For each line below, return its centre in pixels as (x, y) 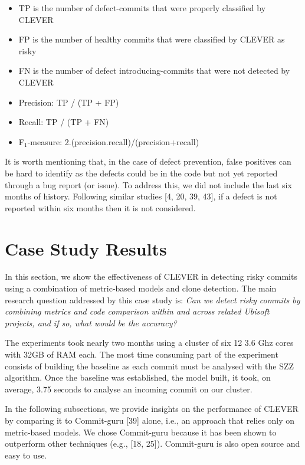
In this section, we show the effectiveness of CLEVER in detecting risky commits (151, 276)
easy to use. (26, 455)
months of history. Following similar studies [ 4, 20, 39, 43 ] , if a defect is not (141, 196)
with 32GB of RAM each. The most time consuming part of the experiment (142, 354)
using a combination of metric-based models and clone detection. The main (141, 288)
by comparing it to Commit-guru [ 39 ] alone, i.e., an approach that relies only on (150, 420)
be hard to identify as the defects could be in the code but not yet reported (141, 173)
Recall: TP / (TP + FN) (64, 122)
